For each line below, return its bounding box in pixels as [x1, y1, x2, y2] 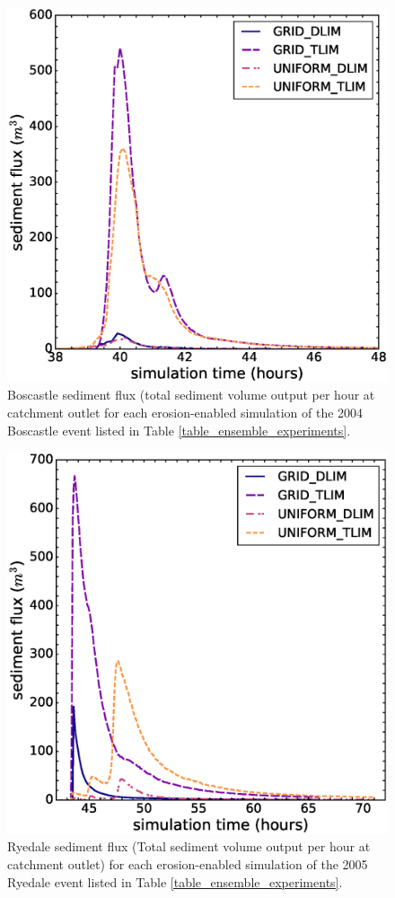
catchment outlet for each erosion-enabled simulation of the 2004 [7, 402, 364, 421]
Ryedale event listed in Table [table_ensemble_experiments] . [7, 872, 343, 891]
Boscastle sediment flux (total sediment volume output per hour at [7, 385, 375, 404]
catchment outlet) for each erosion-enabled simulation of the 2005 [7, 855, 368, 873]
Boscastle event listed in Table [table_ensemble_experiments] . [7, 420, 351, 439]
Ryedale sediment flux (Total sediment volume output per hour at [7, 837, 371, 856]
